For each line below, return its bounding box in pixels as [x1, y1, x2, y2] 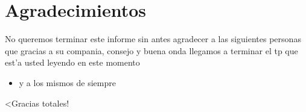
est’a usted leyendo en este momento [5, 56, 140, 69]
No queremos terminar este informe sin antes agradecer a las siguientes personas [5, 33, 301, 45]
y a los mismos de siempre [19, 76, 116, 89]
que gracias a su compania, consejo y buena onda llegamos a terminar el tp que [5, 44, 298, 57]
